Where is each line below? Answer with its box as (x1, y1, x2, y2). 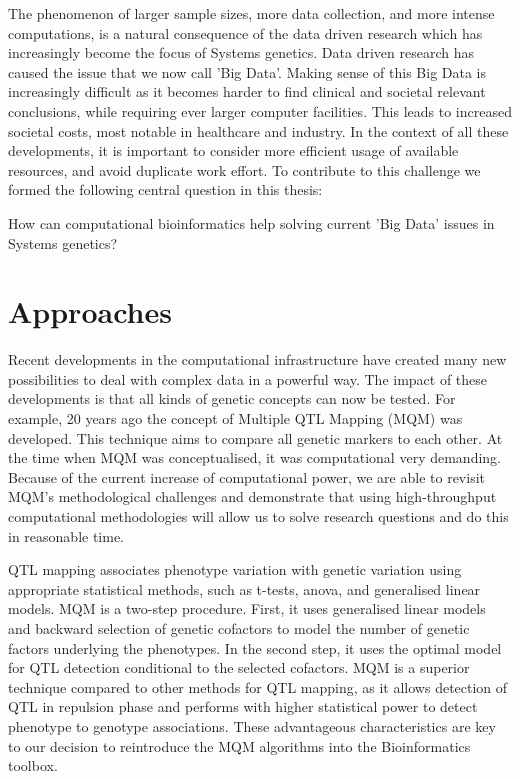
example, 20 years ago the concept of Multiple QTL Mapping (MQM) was (8, 408, 463, 429)
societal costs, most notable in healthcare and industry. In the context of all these (8, 120, 509, 141)
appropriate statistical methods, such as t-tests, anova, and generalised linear (8, 578, 481, 599)
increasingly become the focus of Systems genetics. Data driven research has (8, 42, 474, 63)
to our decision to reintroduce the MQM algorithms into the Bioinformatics (8, 735, 471, 756)
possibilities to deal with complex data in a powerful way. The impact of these (8, 368, 488, 389)
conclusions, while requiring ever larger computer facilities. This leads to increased (8, 100, 512, 121)
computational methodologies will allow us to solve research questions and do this (8, 506, 509, 526)
